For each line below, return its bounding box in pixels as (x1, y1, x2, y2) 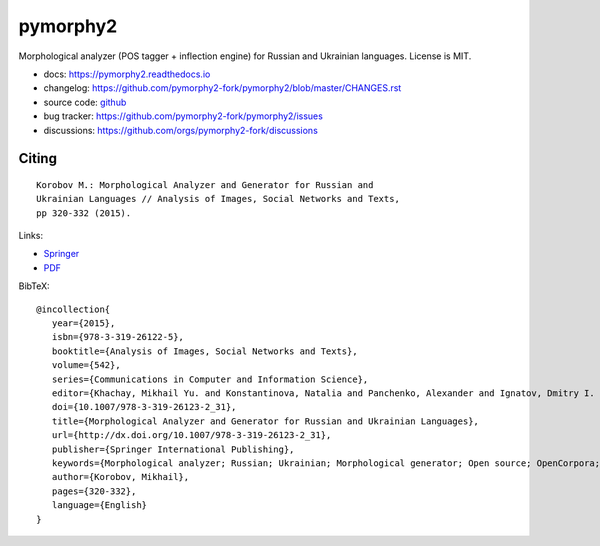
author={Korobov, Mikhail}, (51, 471, 190, 483)
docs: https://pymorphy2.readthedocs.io (43, 68, 211, 80)
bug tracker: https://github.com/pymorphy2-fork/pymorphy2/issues (43, 110, 324, 122)
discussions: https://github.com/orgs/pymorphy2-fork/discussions (43, 124, 319, 136)
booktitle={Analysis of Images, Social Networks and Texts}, (51, 345, 359, 357)
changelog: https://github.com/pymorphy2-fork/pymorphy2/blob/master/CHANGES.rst (43, 82, 402, 94)
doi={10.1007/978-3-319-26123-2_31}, (51, 401, 237, 413)
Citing (18, 150, 57, 167)
